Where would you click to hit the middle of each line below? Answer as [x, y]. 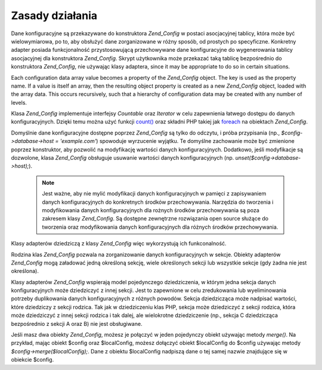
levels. [19, 102]
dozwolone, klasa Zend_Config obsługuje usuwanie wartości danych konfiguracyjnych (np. [123, 158]
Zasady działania [54, 15]
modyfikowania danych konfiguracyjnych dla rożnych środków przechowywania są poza [151, 210]
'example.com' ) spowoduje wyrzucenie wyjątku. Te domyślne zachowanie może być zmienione [177, 141]
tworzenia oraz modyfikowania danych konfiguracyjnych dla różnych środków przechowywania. [160, 227]
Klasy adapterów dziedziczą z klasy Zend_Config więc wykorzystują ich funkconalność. [119, 244]
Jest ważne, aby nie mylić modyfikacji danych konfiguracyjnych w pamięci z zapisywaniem [154, 194]
